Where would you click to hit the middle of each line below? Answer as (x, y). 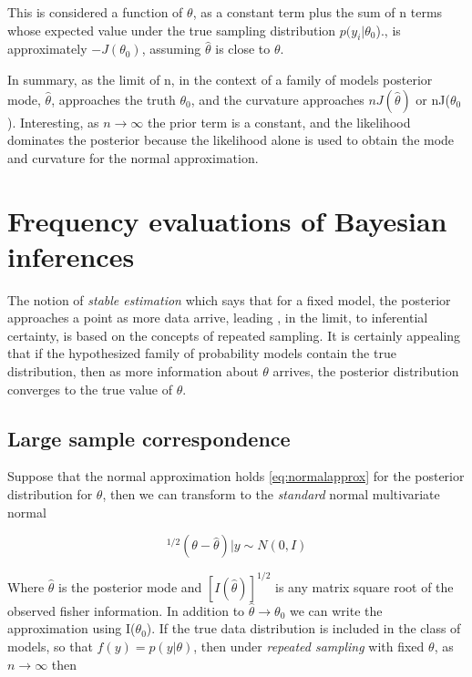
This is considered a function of (95, 12)
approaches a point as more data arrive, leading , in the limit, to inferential (218, 318)
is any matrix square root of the (364, 586)
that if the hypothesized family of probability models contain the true (202, 353)
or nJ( (433, 99)
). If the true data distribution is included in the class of (303, 628)
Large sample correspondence (149, 438)
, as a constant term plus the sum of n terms (318, 12)
